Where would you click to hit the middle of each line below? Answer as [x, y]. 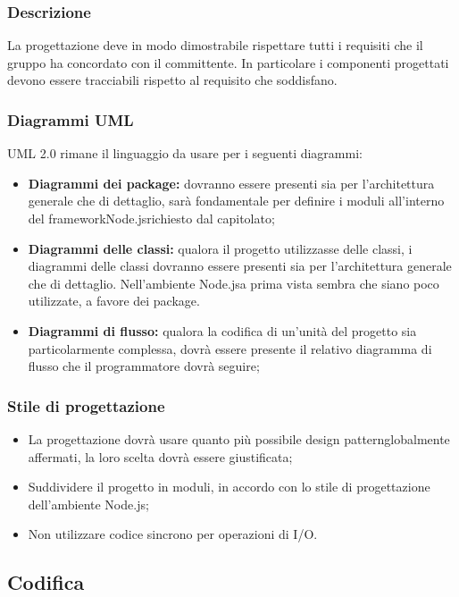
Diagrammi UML [71, 119]
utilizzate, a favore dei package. [114, 301]
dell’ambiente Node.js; [88, 504]
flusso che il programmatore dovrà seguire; [144, 366]
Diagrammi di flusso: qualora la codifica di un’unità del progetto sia [222, 330]
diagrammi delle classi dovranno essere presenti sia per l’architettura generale [240, 266]
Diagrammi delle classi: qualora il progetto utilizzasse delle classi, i [220, 248]
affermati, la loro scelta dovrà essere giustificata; [160, 456]
